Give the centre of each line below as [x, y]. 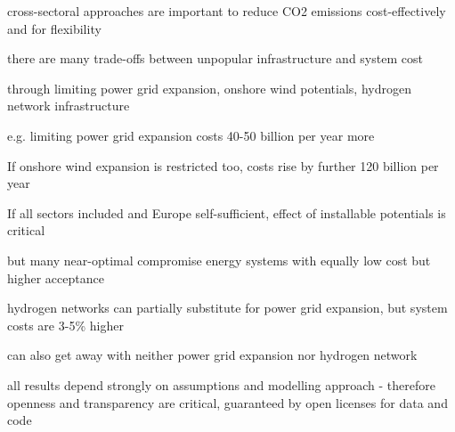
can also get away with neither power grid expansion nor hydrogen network [212, 355]
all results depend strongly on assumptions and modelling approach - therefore [221, 384]
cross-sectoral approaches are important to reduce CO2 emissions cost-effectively [227, 11]
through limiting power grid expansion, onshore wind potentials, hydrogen [209, 88]
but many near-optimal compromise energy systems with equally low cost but [219, 260]
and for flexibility [54, 28]
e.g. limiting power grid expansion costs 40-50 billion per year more [191, 135]
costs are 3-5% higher [65, 325]
